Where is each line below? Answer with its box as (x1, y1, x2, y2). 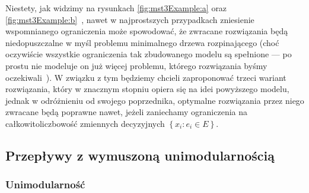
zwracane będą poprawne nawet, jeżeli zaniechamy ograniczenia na (5, 106, 248, 118)
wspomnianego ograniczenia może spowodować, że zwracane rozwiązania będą (5, 25, 288, 37)
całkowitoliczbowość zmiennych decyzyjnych (5, 117, 165, 129)
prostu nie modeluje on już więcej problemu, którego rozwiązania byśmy (5, 59, 267, 71)
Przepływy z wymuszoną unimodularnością (5, 146, 275, 164)
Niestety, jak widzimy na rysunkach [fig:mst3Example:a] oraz (5, 2, 227, 14)
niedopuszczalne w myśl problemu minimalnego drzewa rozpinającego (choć (5, 36, 279, 48)
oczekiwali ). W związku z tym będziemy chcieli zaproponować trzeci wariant (5, 71, 286, 83)
